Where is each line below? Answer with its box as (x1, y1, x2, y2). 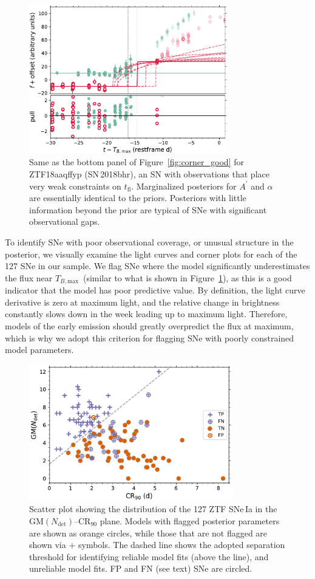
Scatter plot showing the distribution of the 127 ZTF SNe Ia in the (29, 502, 277, 515)
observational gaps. (29, 215, 100, 228)
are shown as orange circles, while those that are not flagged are (29, 526, 268, 539)
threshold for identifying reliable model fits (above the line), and (29, 550, 269, 563)
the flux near (5, 271, 53, 284)
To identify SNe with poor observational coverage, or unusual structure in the (5, 235, 294, 248)
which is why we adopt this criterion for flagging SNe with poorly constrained (5, 331, 294, 344)
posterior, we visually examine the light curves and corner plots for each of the (5, 247, 297, 260)
